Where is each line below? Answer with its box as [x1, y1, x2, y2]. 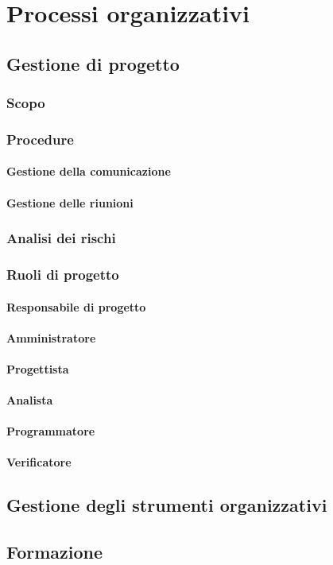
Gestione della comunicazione [6, 163, 171, 180]
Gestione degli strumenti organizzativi [6, 493, 327, 517]
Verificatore [6, 454, 72, 470]
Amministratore [6, 329, 96, 346]
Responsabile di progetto [6, 298, 146, 315]
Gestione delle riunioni [6, 194, 134, 211]
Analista [6, 392, 53, 408]
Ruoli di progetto [6, 264, 119, 284]
